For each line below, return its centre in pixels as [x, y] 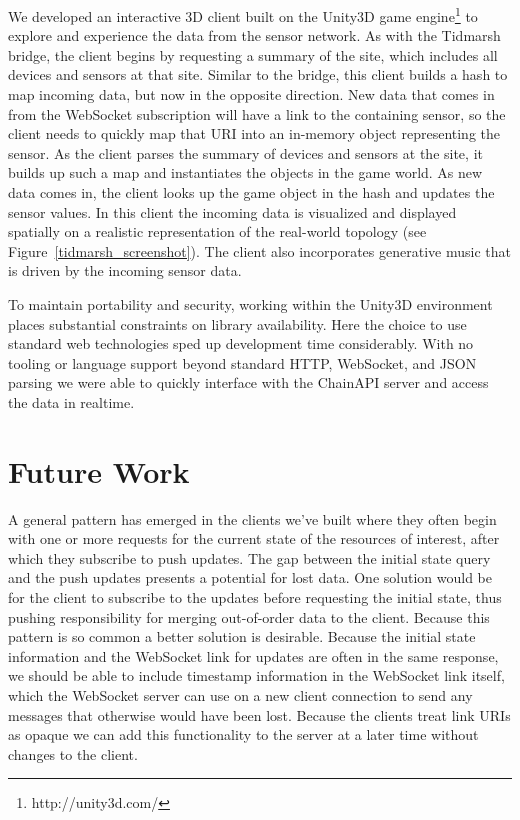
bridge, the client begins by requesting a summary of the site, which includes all [253, 54]
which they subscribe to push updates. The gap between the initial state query [249, 557]
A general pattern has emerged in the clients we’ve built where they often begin [252, 518]
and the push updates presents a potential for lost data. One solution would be [250, 577]
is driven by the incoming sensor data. [125, 270]
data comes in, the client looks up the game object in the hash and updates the [251, 192]
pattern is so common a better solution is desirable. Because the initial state [242, 636]
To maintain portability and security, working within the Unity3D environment [250, 303]
